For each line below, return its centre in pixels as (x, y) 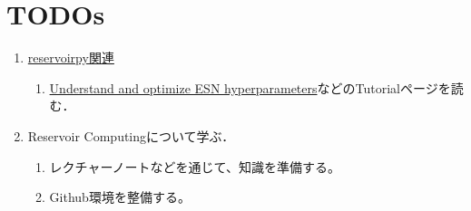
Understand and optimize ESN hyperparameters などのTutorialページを (250, 87)
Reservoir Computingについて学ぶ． (131, 135)
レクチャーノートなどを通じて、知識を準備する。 (195, 166)
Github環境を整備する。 (120, 197)
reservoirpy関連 (71, 58)
